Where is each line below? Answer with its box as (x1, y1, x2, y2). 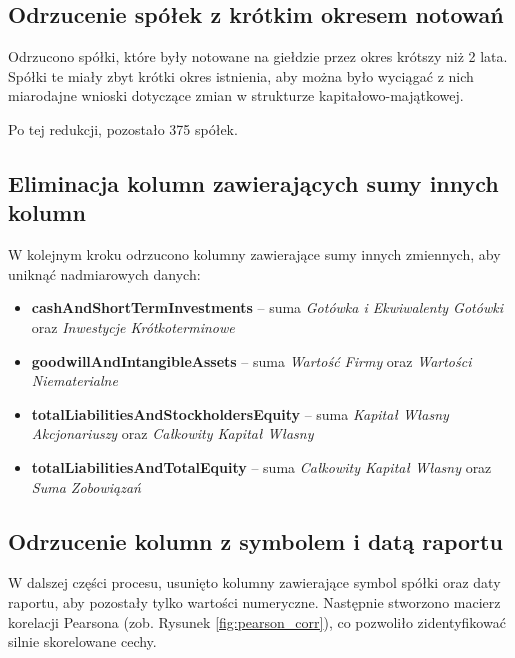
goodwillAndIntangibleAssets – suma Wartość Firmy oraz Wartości (31, 350, 472, 371)
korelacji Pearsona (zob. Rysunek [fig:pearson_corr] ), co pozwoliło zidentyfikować (8, 611, 506, 632)
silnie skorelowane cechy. (8, 631, 157, 652)
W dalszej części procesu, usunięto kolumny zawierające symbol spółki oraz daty (8, 572, 501, 593)
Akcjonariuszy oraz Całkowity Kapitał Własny (31, 423, 314, 444)
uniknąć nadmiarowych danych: (8, 263, 201, 284)
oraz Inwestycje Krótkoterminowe (31, 316, 235, 337)
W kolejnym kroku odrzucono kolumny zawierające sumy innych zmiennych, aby (8, 244, 501, 265)
